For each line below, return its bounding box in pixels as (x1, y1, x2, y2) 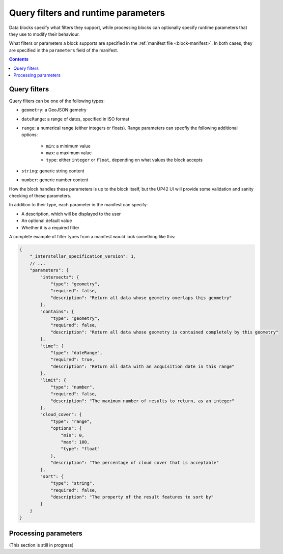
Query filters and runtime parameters (9, 7, 165, 18)
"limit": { (40, 377, 66, 383)
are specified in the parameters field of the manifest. (9, 47, 118, 53)
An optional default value (21, 218, 72, 223)
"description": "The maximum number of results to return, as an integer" (50, 398, 235, 404)
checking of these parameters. (9, 193, 71, 199)
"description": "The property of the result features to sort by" (50, 494, 214, 500)
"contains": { (40, 308, 74, 314)
